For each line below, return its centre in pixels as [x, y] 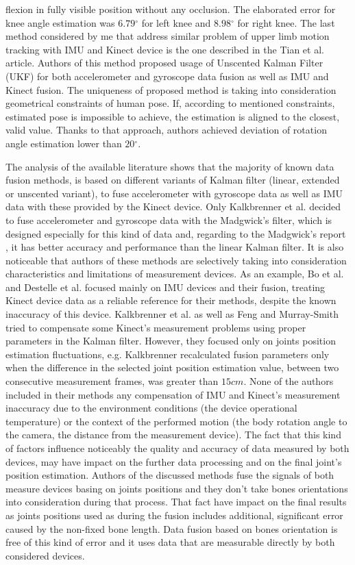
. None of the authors [289, 381]
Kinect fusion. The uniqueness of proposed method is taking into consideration [171, 89]
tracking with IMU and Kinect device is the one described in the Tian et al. [165, 49]
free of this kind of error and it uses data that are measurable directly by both [170, 542]
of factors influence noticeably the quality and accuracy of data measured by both [177, 448]
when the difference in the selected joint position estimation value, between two [172, 367]
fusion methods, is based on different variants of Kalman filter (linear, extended [173, 180]
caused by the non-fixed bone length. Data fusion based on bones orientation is [172, 528]
